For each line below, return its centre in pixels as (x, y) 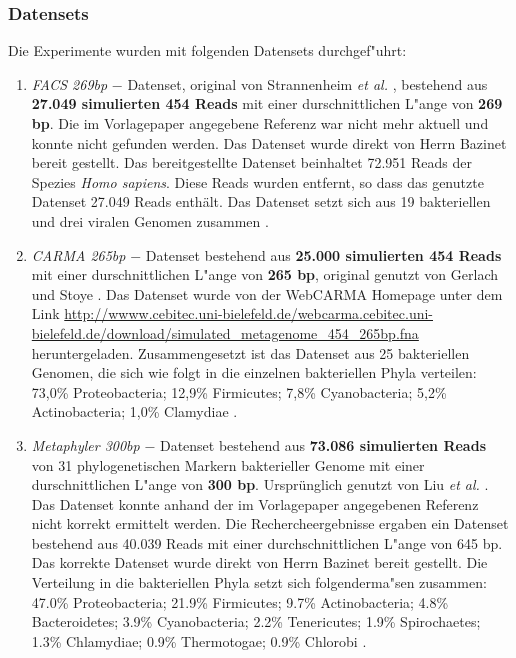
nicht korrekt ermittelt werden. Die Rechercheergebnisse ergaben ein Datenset (270, 523)
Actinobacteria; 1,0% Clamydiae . (134, 411)
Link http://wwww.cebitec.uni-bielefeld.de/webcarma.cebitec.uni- (232, 313)
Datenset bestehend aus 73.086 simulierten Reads (322, 444)
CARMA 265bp (78, 254)
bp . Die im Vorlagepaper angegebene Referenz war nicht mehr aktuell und (260, 123)
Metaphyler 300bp (85, 444)
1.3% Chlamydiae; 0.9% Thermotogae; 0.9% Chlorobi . (199, 640)
